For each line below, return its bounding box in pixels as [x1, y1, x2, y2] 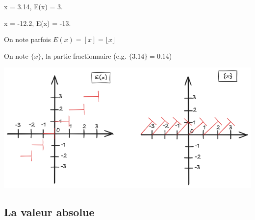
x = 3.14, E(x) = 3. [4, 1, 63, 11]
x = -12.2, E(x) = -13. [4, 18, 71, 28]
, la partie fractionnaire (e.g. [41, 50, 127, 61]
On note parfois [4, 34, 51, 44]
